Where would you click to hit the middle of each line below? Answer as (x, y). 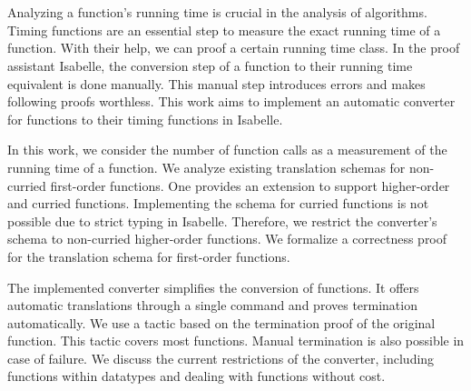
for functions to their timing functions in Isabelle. (145, 119)
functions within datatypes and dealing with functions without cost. (196, 376)
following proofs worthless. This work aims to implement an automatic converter (231, 101)
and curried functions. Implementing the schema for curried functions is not (218, 203)
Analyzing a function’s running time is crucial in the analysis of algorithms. (217, 12)
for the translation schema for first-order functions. (149, 256)
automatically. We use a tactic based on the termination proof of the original (221, 322)
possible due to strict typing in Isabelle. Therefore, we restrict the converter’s (222, 221)
